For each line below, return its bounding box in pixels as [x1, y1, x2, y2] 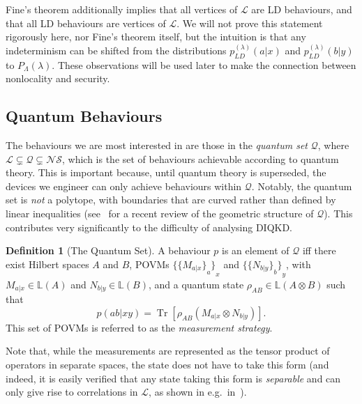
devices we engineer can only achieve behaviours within [6, 178, 242, 193]
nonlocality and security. [6, 71, 110, 86]
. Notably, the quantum [251, 178, 352, 193]
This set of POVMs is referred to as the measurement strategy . [6, 320, 273, 334]
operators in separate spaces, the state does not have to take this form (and [6, 357, 329, 371]
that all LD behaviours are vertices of [6, 15, 166, 30]
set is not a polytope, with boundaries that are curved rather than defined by [6, 192, 336, 207]
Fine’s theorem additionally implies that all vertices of [6, 2, 238, 16]
